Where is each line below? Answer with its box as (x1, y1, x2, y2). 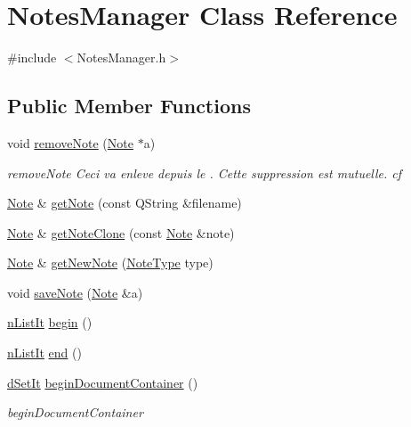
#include (7, 48, 57, 67)
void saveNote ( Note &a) (7, 283, 143, 301)
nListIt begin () (7, 313, 93, 332)
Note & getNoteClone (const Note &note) (7, 223, 235, 242)
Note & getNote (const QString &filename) (7, 193, 242, 212)
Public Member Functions (7, 92, 251, 119)
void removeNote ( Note (7, 133, 133, 152)
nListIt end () (7, 343, 82, 362)
